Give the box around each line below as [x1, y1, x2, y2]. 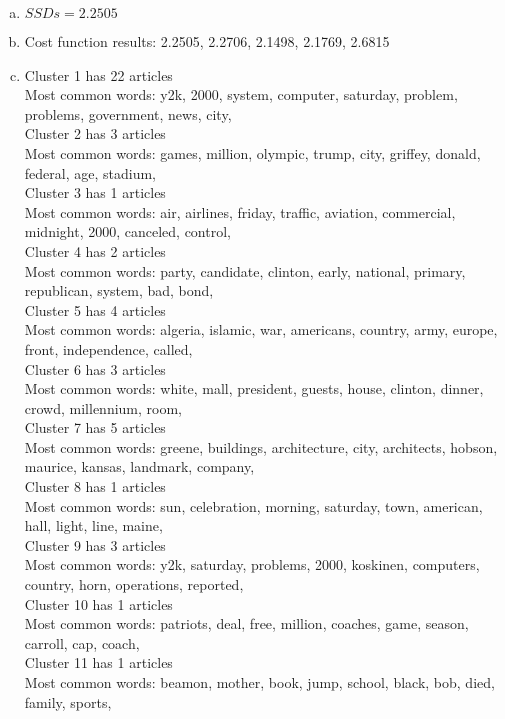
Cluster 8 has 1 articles [24, 476, 166, 497]
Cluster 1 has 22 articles [24, 64, 173, 85]
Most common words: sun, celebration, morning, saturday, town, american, [24, 495, 483, 516]
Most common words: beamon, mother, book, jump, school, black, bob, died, [24, 672, 495, 692]
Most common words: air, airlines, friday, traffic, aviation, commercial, [24, 201, 456, 222]
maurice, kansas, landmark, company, [24, 456, 255, 477]
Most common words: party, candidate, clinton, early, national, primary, [24, 260, 466, 281]
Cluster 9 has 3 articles [24, 534, 166, 555]
